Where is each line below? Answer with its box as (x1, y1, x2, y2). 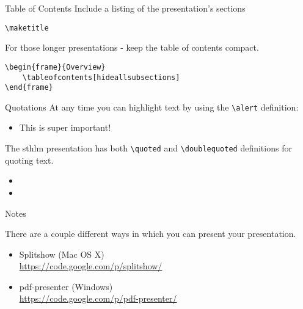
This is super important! (19, 121, 111, 134)
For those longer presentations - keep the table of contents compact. (5, 41, 259, 54)
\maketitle (5, 23, 49, 32)
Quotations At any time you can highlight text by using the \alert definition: (5, 100, 299, 113)
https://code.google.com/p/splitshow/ (19, 260, 162, 272)
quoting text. (5, 153, 54, 166)
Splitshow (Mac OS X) (19, 247, 104, 260)
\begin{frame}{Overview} (5, 62, 106, 71)
